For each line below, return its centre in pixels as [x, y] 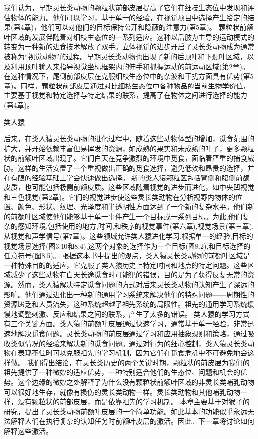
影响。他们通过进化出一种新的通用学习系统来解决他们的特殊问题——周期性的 [129, 294]
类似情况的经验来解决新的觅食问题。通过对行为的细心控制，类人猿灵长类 [129, 343]
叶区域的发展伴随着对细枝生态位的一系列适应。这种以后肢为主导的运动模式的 [129, 37]
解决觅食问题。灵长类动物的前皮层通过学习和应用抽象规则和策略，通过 [132, 333]
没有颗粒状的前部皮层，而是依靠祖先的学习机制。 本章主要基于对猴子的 [133, 401]
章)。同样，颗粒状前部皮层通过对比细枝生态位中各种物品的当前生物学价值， [127, 85]
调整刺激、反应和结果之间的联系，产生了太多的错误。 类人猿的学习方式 [133, 313]
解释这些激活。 [28, 430]
